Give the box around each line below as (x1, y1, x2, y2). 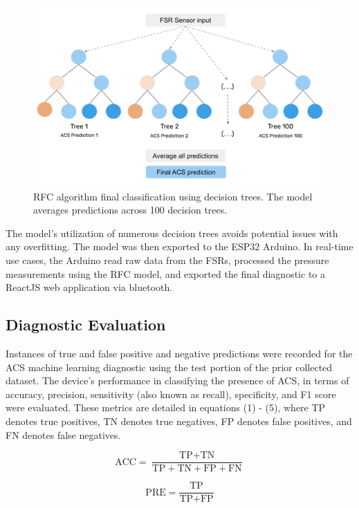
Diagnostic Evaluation (6, 314, 166, 335)
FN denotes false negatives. (6, 427, 121, 442)
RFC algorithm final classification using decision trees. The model (33, 189, 313, 203)
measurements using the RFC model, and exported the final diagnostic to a (6, 266, 325, 281)
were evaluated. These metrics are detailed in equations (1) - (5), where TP (6, 400, 326, 415)
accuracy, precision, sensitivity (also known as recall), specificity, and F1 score (6, 386, 336, 401)
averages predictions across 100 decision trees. (33, 203, 228, 217)
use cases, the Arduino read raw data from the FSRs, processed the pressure (6, 253, 329, 267)
